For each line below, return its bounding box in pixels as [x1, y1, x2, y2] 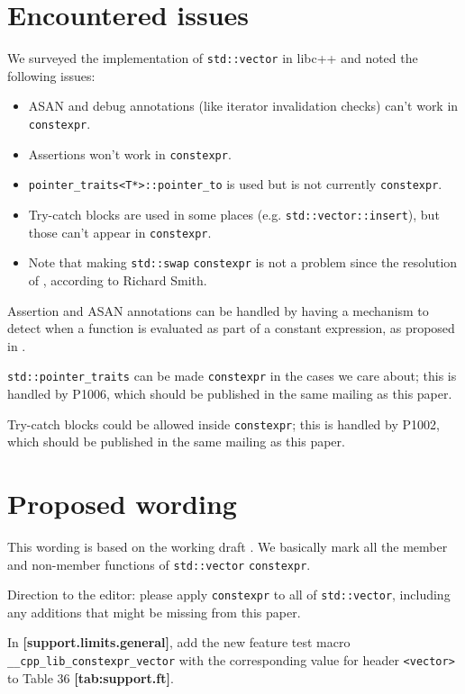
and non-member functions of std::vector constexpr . [7, 554, 311, 573]
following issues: [7, 66, 96, 85]
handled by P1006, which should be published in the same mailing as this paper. [7, 383, 452, 402]
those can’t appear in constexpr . [28, 222, 212, 241]
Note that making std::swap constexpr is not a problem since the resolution [28, 253, 458, 272]
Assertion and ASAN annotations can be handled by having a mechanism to [7, 301, 429, 320]
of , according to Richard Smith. [28, 270, 207, 289]
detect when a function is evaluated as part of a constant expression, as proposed [7, 319, 455, 338]
